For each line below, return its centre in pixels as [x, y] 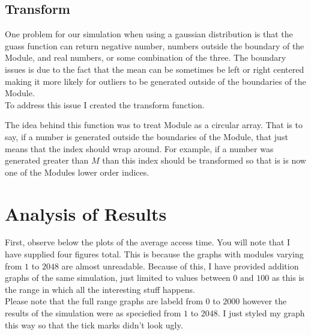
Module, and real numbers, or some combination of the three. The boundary [146, 57]
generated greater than [47, 160]
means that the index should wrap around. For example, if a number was [139, 148]
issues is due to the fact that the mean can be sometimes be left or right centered [155, 69]
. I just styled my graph [261, 313]
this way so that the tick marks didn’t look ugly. [94, 324]
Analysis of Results [86, 213]
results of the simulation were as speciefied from [93, 313]
